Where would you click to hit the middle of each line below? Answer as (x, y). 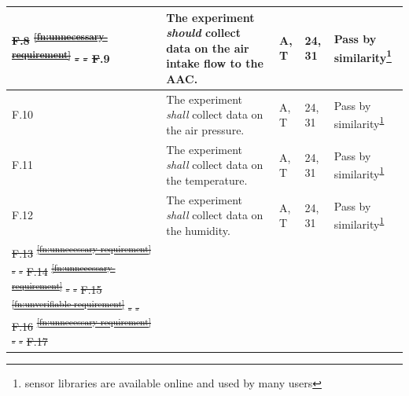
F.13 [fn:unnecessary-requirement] (82, 251)
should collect (203, 33)
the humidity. (198, 230)
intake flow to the (215, 63)
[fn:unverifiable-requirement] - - (76, 306)
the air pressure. (205, 129)
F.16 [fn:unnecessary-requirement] (82, 324)
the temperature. (207, 180)
